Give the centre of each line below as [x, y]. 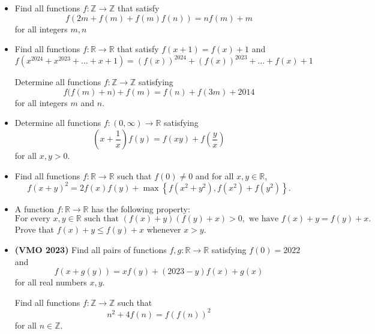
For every [32, 219]
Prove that [34, 229]
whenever [164, 229]
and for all [214, 175]
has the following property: [141, 208]
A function [34, 208]
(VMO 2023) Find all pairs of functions [91, 249]
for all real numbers [51, 282]
